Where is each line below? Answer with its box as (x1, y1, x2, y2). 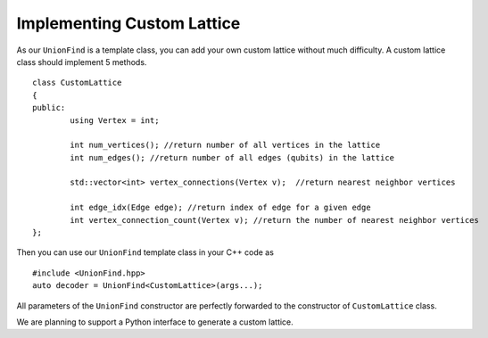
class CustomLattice (32, 78, 122, 88)
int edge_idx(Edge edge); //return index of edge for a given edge (70, 202, 371, 213)
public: (32, 103, 66, 113)
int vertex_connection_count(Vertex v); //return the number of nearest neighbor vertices (70, 215, 479, 225)
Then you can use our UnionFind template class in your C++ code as (16, 247, 274, 258)
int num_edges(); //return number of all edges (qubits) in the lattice (70, 153, 395, 162)
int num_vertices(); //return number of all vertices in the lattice (70, 140, 381, 151)
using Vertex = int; (70, 115, 160, 125)
